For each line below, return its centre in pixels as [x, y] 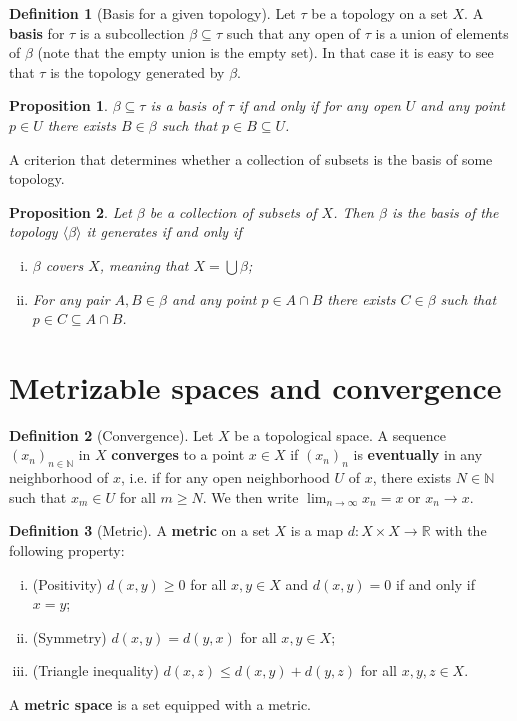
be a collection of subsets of [233, 211]
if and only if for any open [319, 105]
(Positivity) [67, 583]
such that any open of [293, 32]
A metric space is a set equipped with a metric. [160, 703]
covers [64, 264]
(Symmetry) [69, 636]
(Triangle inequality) [95, 670]
